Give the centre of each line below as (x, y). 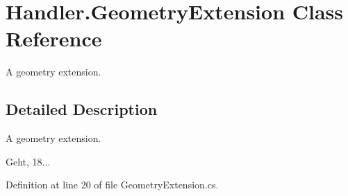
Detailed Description (82, 109)
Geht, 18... (28, 161)
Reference (54, 38)
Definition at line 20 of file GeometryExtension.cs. (112, 185)
